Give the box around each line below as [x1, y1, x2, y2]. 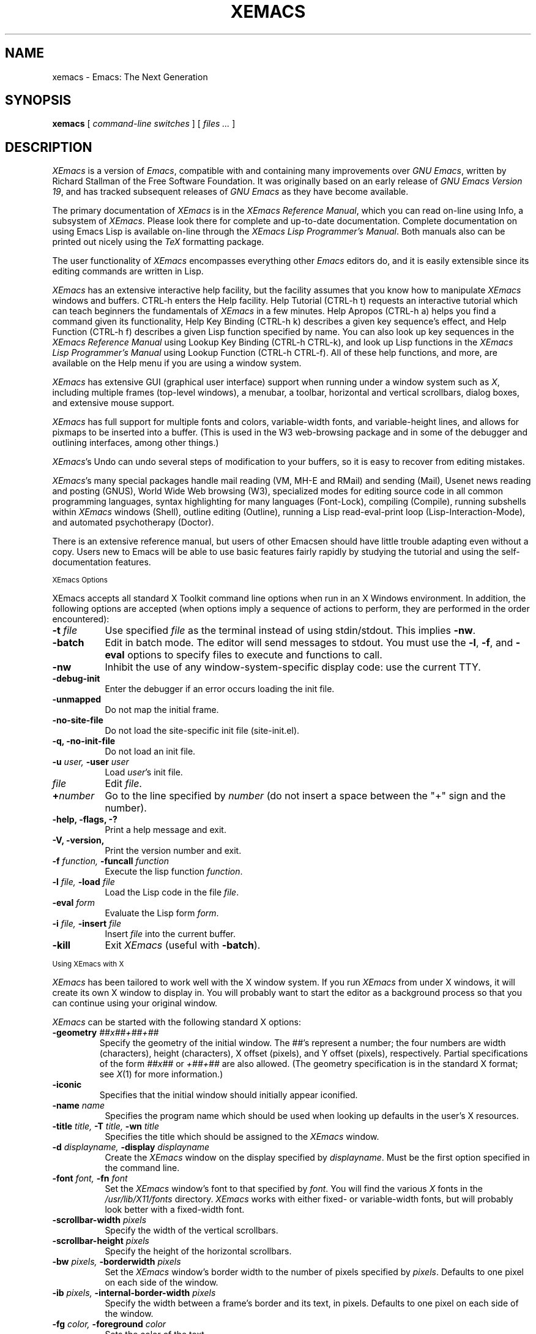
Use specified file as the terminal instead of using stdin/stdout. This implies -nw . [105, 624, 476, 637]
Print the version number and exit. [105, 845, 242, 856]
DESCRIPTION [5, 139, 92, 155]
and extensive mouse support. [52, 398, 174, 409]
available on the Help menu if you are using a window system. [52, 358, 302, 369]
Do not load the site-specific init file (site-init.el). [105, 725, 300, 736]
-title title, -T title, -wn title [52, 1121, 160, 1132]
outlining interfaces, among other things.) [52, 437, 219, 448]
